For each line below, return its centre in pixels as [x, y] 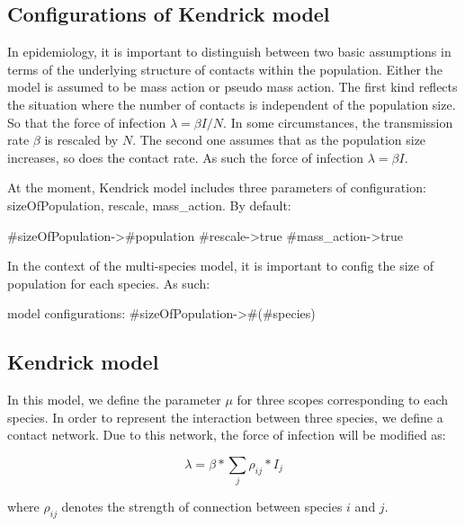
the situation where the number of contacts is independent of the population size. [232, 104]
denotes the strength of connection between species [202, 507]
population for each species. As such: [109, 283]
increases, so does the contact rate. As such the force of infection [186, 157]
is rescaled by [81, 140]
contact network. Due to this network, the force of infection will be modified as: [227, 435]
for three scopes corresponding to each [343, 400]
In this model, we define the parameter [114, 400]
